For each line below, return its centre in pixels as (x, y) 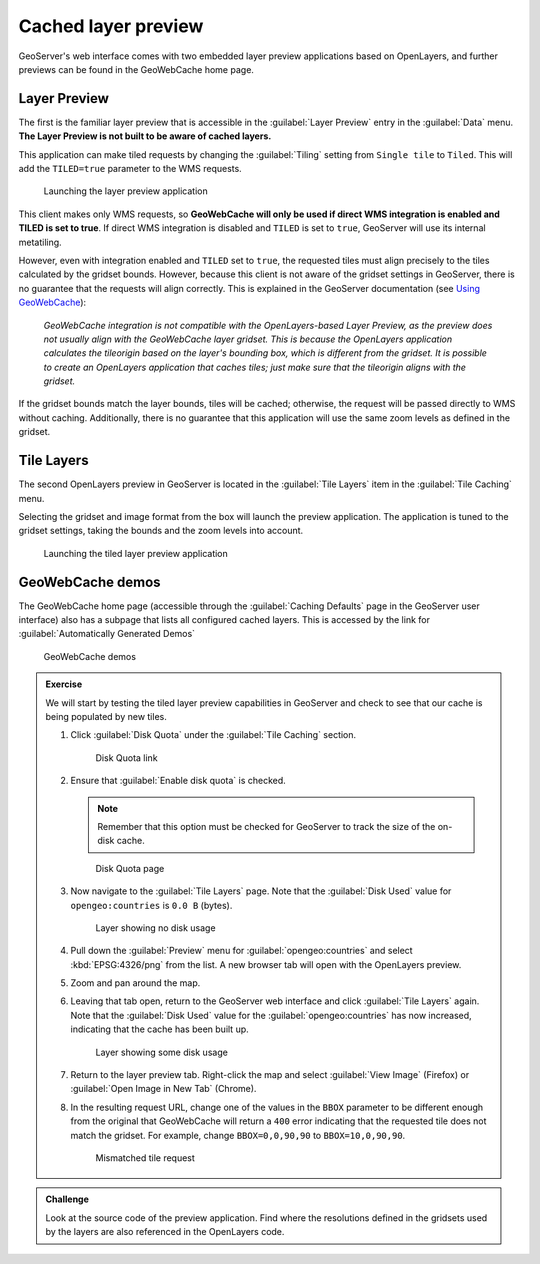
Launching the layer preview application (126, 191)
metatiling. (40, 242)
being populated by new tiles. (106, 716)
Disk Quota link (127, 757)
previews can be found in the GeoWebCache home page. (136, 69)
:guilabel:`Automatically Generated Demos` (106, 634)
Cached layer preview (111, 26)
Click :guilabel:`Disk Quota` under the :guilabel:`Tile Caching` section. (213, 735)
